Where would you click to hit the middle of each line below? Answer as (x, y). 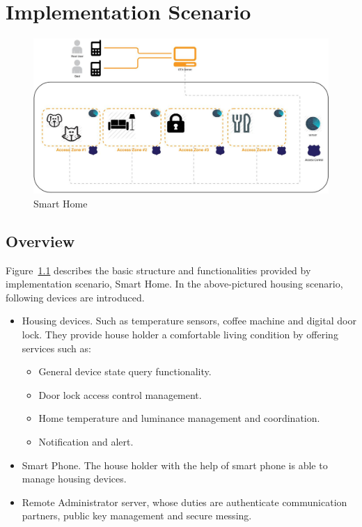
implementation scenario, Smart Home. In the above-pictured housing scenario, (174, 284)
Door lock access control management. (120, 394)
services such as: (56, 348)
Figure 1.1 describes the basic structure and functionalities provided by (158, 270)
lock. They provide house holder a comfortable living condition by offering (180, 335)
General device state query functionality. (125, 371)
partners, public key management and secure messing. (137, 516)
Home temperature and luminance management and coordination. (179, 418)
